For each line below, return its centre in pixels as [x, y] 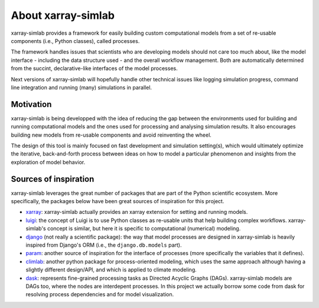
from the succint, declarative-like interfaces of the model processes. [94, 68]
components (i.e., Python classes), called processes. [75, 41]
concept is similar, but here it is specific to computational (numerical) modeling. [144, 228]
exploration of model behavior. [48, 162]
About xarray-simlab [63, 15]
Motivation [31, 104]
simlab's [36, 228]
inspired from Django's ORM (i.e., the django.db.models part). [104, 245]
